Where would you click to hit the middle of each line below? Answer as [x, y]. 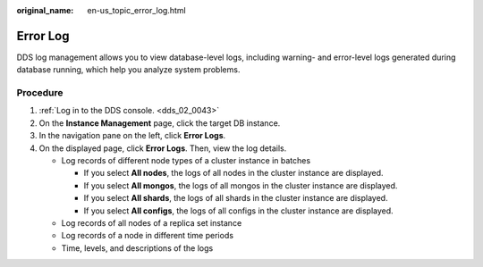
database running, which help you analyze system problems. [128, 70]
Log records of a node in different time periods [148, 236]
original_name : [45, 10]
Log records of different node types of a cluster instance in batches [186, 160]
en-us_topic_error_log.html [137, 10]
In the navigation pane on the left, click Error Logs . [132, 136]
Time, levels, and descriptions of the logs [137, 248]
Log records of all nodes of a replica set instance [152, 222]
